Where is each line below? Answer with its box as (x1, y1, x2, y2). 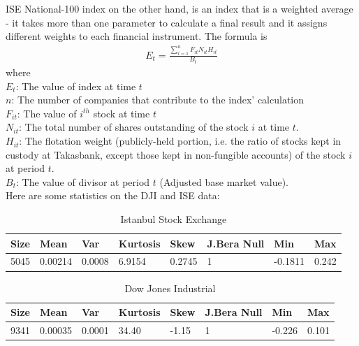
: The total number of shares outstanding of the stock (18, 120, 249, 134)
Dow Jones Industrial (124, 280, 216, 295)
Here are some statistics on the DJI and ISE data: (6, 188, 220, 203)
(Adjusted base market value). (159, 174, 288, 189)
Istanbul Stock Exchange (120, 212, 227, 226)
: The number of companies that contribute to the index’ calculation (11, 92, 305, 107)
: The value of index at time (15, 78, 136, 93)
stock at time (93, 106, 150, 120)
